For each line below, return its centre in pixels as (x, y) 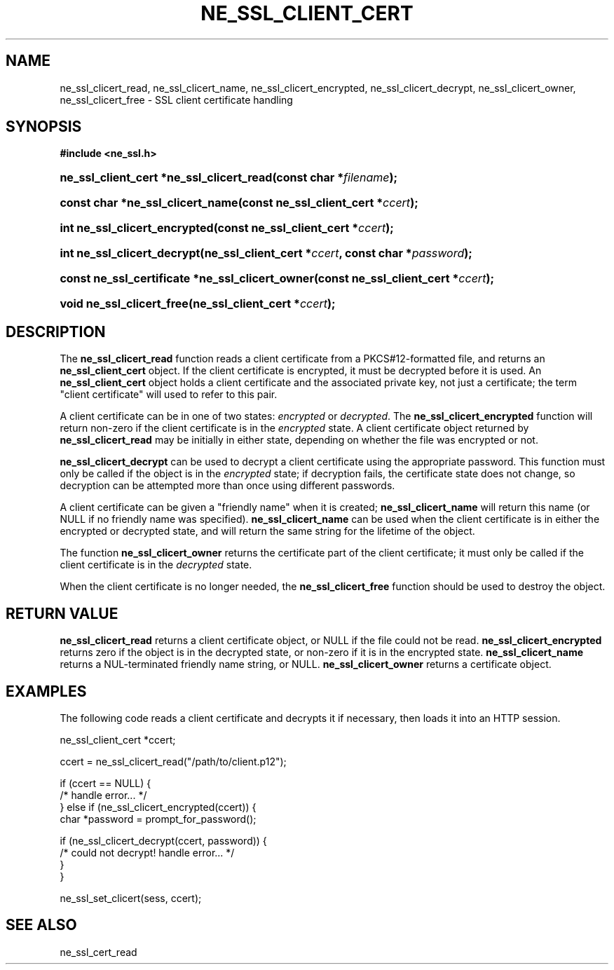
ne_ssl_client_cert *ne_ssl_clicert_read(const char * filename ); (229, 178)
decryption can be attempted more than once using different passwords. (227, 486)
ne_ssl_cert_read (98, 952)
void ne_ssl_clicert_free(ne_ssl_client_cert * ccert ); (198, 304)
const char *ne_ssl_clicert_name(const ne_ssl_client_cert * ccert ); (239, 203)
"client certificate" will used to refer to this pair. (169, 395)
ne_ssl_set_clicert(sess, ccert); (131, 898)
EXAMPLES (46, 691)
